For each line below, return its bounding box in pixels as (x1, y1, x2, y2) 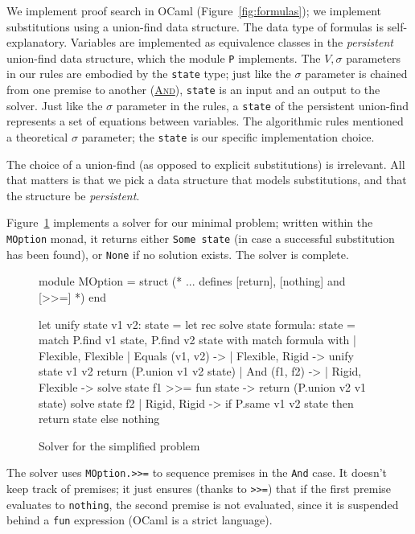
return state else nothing (39, 410, 160, 427)
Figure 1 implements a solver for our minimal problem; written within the (6, 214, 373, 231)
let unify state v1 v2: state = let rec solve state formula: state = (39, 315, 355, 332)
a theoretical (6, 129, 68, 145)
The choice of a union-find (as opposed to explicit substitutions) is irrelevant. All (6, 155, 405, 172)
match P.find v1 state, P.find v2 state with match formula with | (39, 331, 356, 348)
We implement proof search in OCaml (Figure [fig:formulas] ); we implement (6, 2, 382, 18)
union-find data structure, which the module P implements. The (6, 49, 321, 66)
